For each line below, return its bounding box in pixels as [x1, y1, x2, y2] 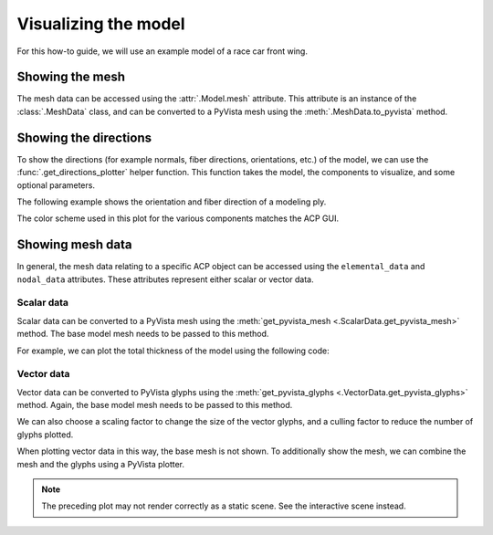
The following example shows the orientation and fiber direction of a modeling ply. [16, 196, 327, 207]
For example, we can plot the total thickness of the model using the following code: [16, 345, 330, 356]
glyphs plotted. [16, 429, 74, 440]
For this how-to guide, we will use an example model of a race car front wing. [16, 46, 308, 57]
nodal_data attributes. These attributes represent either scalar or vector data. [16, 274, 314, 285]
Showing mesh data [16, 237, 132, 253]
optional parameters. [16, 179, 96, 191]
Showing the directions [16, 130, 152, 145]
